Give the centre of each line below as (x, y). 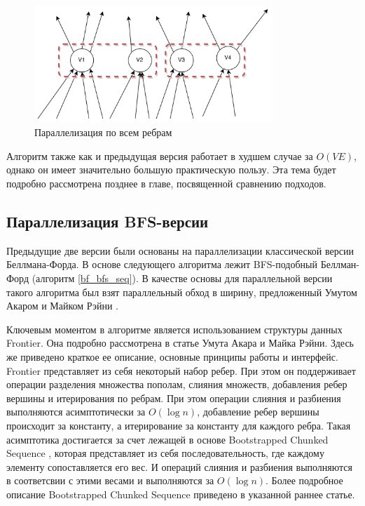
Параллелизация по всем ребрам (103, 132)
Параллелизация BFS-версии (108, 221)
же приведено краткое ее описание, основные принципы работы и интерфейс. (172, 356)
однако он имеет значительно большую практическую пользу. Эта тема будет (171, 169)
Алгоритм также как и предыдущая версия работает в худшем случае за (160, 155)
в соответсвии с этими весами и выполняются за (110, 480)
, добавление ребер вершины (258, 412)
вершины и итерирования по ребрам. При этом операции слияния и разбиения (174, 398)
